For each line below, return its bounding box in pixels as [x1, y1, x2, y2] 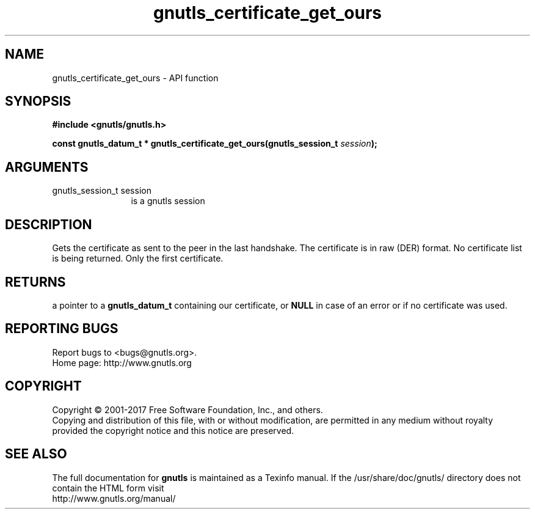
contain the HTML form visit [52, 482, 164, 493]
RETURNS [5, 274, 66, 290]
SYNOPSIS [5, 94, 71, 109]
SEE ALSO [5, 446, 67, 462]
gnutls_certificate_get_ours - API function [52, 72, 219, 83]
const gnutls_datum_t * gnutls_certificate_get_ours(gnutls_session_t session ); [52, 138, 377, 149]
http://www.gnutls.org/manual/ [52, 493, 176, 504]
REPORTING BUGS [5, 321, 118, 337]
